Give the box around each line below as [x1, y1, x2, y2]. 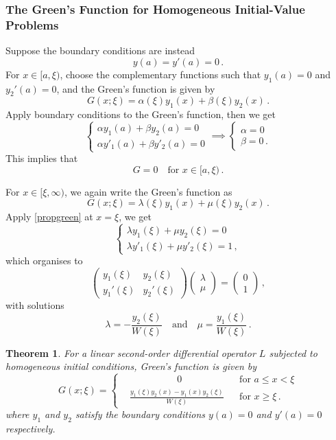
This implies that [5, 151, 78, 165]
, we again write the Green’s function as [64, 184, 232, 198]
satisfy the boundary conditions [75, 407, 205, 421]
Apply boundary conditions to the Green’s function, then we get [5, 107, 276, 121]
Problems [5, 16, 59, 33]
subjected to [269, 345, 317, 360]
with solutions [5, 298, 64, 312]
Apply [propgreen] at [5, 209, 93, 224]
